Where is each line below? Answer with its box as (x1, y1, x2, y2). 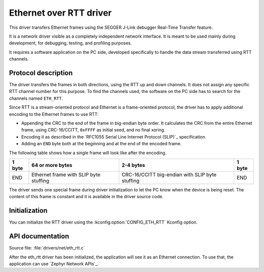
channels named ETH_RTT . (9, 95, 63, 101)
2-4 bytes (121, 161, 145, 168)
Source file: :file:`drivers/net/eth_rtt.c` (9, 245, 85, 251)
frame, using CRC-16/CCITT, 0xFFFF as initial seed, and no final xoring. (21, 127, 166, 133)
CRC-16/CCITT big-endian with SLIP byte (121, 171, 217, 178)
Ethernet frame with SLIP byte (31, 171, 101, 178)
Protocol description (9, 68, 73, 77)
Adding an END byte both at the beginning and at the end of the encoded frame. (21, 141, 182, 147)
